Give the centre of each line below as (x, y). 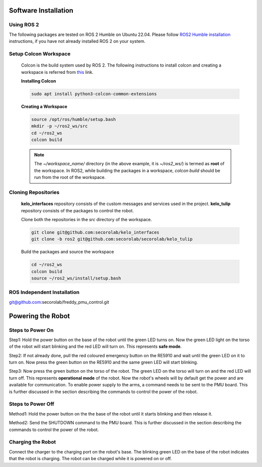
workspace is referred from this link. (57, 72)
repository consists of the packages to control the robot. (78, 210)
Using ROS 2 (24, 25)
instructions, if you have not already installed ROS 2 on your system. (77, 41)
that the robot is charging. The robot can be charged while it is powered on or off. (90, 459)
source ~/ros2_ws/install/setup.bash (76, 278)
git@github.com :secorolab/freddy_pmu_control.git (59, 302)
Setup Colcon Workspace (40, 53)
